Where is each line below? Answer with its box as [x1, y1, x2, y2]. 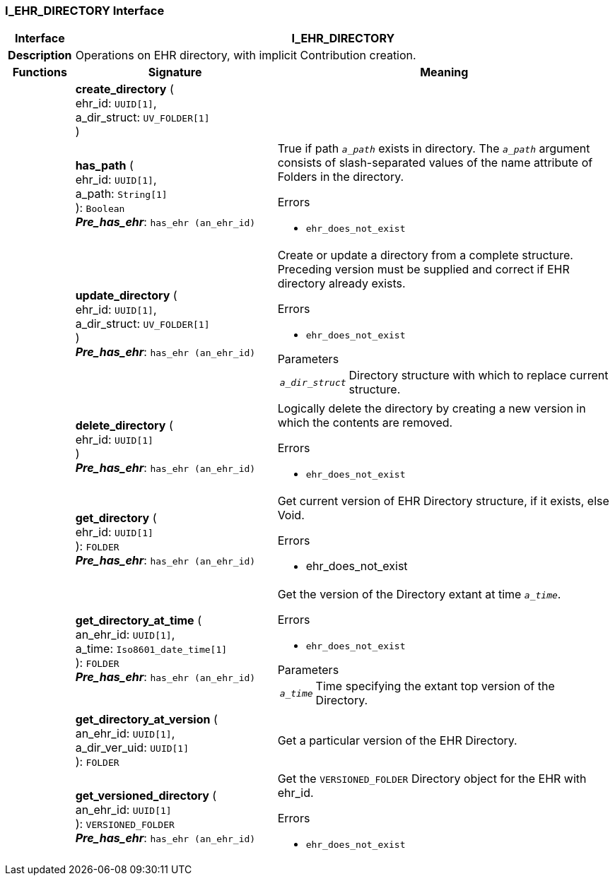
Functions [12, 65, 67, 80]
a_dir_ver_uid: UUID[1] [75, 740, 189, 755]
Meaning [420, 65, 469, 80]
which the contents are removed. [277, 415, 453, 430]
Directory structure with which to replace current [348, 368, 609, 383]
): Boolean [75, 200, 125, 215]
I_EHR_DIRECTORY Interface [5, 4, 165, 18]
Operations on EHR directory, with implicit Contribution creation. [75, 48, 416, 63]
